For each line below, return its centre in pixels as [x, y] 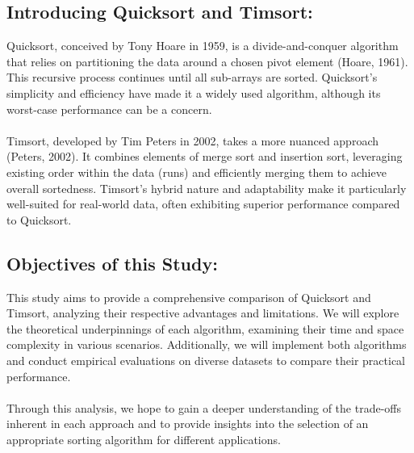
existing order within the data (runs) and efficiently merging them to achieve [197, 172]
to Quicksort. [39, 219]
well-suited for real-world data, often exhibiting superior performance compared [203, 204]
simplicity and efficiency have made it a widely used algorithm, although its [194, 92]
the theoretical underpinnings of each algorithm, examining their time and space [205, 328]
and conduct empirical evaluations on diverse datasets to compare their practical [206, 360]
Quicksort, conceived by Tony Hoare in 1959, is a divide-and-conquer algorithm [203, 46]
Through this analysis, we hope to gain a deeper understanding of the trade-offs [204, 407]
